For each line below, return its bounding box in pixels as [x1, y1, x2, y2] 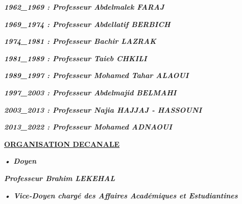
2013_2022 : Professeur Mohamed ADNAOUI [4, 121, 172, 132]
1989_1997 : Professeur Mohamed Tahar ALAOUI [4, 70, 189, 81]
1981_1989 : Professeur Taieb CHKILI [4, 53, 147, 63]
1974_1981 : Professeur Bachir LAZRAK [4, 36, 156, 46]
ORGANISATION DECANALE [4, 138, 120, 149]
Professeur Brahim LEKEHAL [4, 172, 115, 183]
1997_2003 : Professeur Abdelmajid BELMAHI [4, 87, 177, 97]
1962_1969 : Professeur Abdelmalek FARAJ [4, 2, 164, 12]
